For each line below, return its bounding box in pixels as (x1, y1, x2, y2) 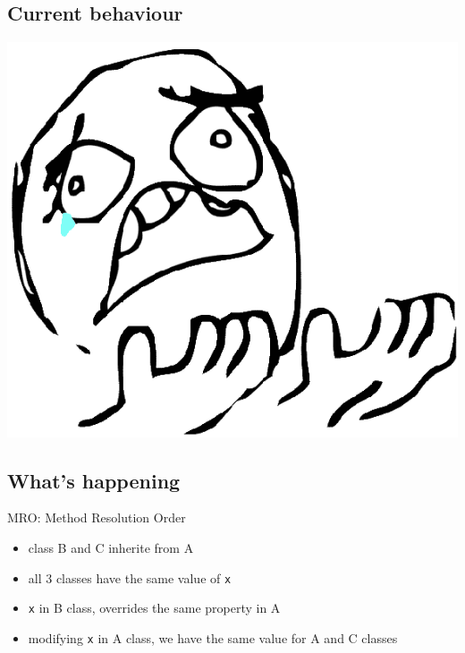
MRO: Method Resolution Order (7, 508, 186, 527)
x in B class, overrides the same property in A (28, 598, 281, 617)
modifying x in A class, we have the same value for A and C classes (28, 628, 398, 647)
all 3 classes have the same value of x (28, 568, 232, 587)
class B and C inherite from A (28, 538, 194, 556)
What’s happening (7, 466, 181, 494)
